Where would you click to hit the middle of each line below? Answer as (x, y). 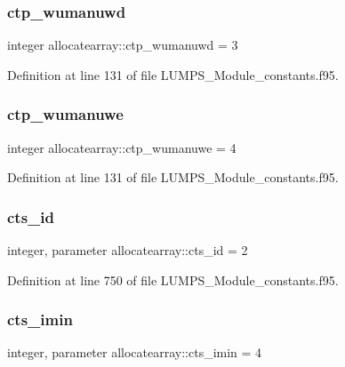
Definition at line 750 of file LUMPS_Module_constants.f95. (173, 279)
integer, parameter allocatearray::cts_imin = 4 (135, 352)
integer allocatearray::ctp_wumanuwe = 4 (122, 147)
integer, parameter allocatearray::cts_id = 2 (128, 250)
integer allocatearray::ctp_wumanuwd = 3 (123, 45)
